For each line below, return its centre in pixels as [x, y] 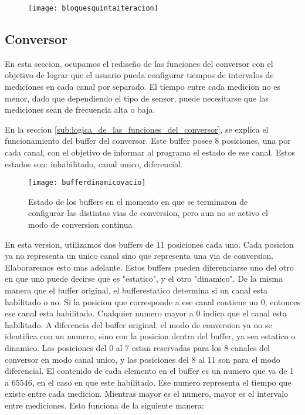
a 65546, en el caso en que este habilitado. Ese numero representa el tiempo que [148, 382]
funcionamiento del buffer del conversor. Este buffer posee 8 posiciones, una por [148, 141]
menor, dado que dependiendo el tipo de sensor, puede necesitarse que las [137, 98]
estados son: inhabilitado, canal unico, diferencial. [94, 163]
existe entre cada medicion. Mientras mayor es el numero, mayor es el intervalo [147, 394]
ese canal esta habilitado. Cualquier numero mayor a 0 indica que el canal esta [146, 313]
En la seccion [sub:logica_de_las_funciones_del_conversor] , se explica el [137, 129]
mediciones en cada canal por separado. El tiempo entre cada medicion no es [143, 87]
